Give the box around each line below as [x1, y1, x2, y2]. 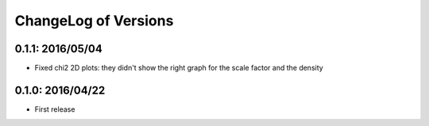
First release [34, 104, 75, 114]
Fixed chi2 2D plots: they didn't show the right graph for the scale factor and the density [34, 63, 323, 73]
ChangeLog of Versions [14, 12, 174, 29]
